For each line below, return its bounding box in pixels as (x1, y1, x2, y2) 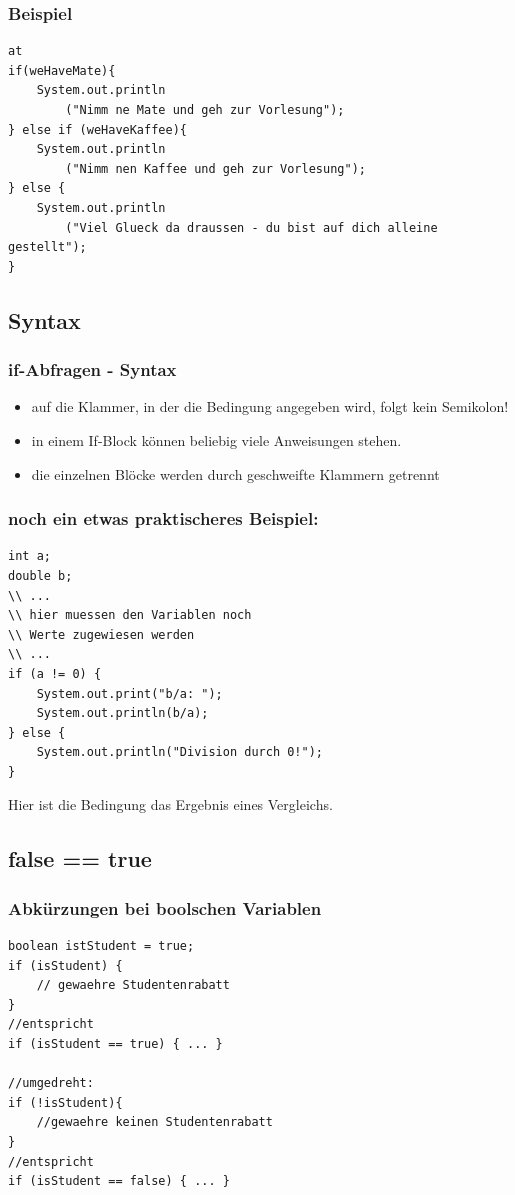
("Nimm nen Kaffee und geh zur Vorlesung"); (65, 161, 366, 176)
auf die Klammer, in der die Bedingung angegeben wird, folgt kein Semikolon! (31, 396, 509, 417)
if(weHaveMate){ (8, 63, 116, 78)
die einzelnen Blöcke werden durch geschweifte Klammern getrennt (31, 463, 440, 484)
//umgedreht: (8, 1076, 94, 1091)
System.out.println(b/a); (36, 706, 209, 721)
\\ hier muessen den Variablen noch (8, 608, 252, 623)
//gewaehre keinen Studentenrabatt (36, 1115, 273, 1130)
